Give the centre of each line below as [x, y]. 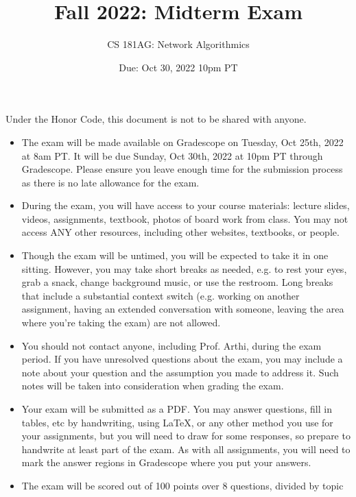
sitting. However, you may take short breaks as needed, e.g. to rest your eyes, [184, 268]
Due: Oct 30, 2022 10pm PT [178, 67]
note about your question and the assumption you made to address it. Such [180, 372]
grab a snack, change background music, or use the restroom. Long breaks [177, 282]
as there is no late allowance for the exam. [110, 182]
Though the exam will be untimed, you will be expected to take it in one [175, 255]
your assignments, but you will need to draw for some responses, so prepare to [186, 436]
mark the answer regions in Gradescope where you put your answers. [166, 462]
